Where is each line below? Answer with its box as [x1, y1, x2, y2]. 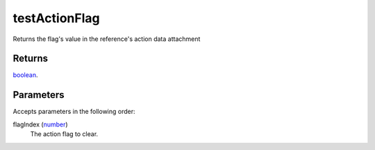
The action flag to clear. [30, 130, 99, 138]
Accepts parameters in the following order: [12, 108, 135, 116]
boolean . [12, 71, 38, 79]
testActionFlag [12, 10, 100, 26]
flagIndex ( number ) [12, 120, 69, 128]
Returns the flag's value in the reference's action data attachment [12, 35, 201, 43]
